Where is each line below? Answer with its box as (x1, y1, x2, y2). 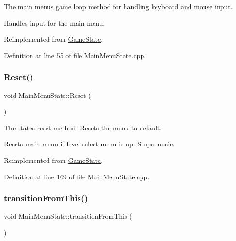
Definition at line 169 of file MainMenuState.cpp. (4, 171, 150, 181)
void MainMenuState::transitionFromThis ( (4, 211, 132, 221)
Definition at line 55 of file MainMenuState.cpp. (4, 50, 146, 60)
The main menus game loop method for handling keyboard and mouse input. (4, 1, 233, 11)
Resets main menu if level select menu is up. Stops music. (4, 139, 175, 149)
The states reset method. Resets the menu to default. (4, 122, 162, 132)
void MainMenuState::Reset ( (4, 90, 91, 100)
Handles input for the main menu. (4, 17, 105, 28)
